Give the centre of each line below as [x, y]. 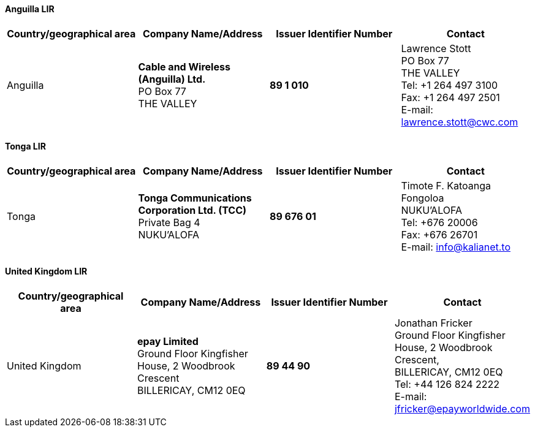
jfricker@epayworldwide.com [462, 409]
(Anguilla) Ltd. [172, 79]
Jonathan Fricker [433, 323]
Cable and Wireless [184, 66]
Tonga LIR [25, 146]
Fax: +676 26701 [439, 234]
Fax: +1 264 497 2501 [450, 97]
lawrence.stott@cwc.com [460, 122]
